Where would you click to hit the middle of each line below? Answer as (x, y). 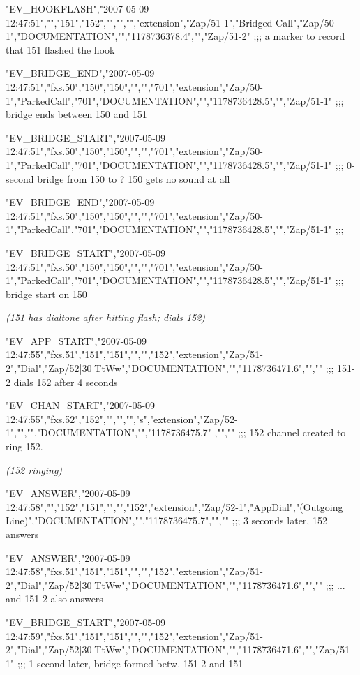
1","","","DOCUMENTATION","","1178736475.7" (108, 432)
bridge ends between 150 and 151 (76, 114)
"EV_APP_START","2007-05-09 (76, 340)
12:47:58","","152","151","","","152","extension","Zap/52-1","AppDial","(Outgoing (174, 506)
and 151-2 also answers (54, 599)
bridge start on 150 (46, 294)
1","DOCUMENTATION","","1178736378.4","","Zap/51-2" (128, 36)
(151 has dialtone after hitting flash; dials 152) (106, 317)
